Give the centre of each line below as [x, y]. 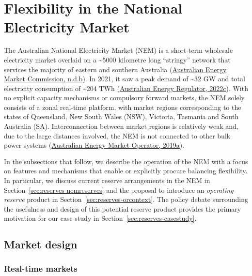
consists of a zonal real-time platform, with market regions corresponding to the [123, 107]
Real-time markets [41, 268]
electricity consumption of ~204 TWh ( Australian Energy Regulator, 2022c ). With [126, 88]
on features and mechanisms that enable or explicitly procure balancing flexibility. [126, 171]
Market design [41, 244]
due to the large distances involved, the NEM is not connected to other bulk [117, 135]
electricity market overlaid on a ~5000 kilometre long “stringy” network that [117, 59]
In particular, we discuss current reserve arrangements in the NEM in [107, 180]
